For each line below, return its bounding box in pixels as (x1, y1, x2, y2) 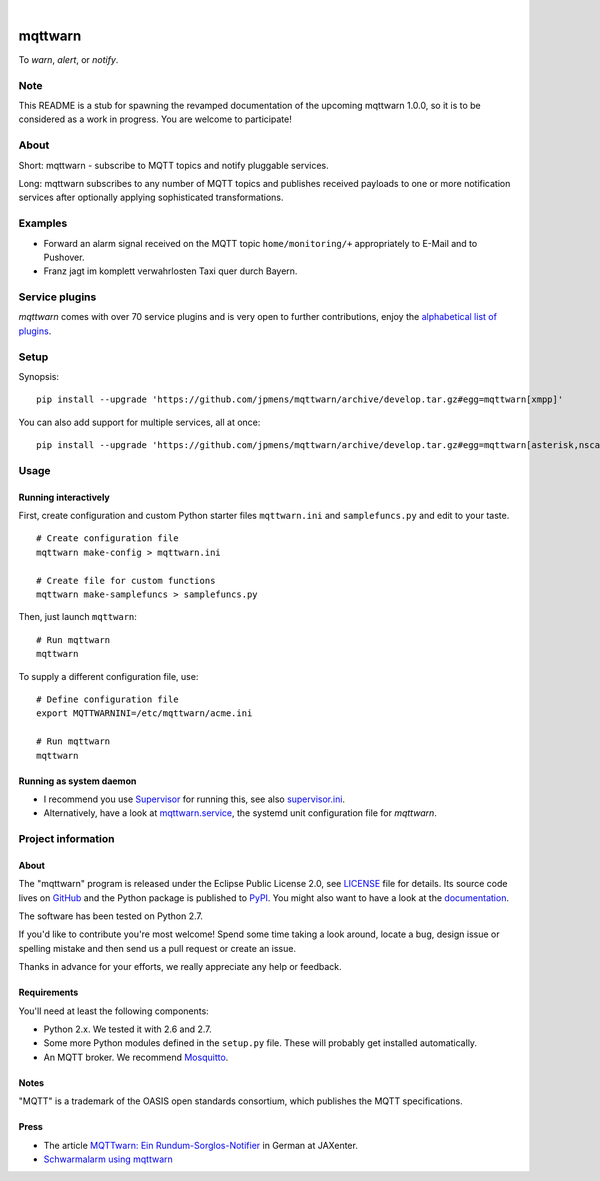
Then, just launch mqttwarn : (18, 611, 137, 623)
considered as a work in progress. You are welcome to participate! (18, 113, 292, 125)
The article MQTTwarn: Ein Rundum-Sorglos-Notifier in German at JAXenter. (43, 1139, 359, 1151)
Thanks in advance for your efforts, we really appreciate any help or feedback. (18, 961, 342, 973)
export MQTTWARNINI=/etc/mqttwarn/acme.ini (36, 708, 253, 719)
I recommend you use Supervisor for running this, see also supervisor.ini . (43, 793, 345, 805)
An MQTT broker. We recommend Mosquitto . (43, 1051, 229, 1063)
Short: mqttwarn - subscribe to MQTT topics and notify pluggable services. (18, 159, 329, 171)
